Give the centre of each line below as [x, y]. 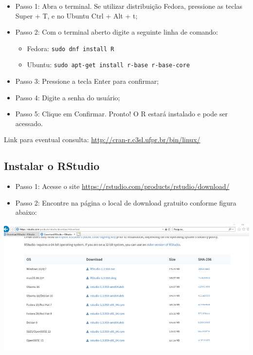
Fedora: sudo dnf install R [71, 48]
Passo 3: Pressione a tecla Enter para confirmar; [87, 81]
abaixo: [26, 212]
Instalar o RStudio [52, 166]
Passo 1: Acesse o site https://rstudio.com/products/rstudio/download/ [122, 186]
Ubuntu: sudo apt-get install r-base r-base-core [108, 65]
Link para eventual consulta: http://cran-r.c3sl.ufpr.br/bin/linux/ [102, 140]
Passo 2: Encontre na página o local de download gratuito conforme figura [126, 202]
